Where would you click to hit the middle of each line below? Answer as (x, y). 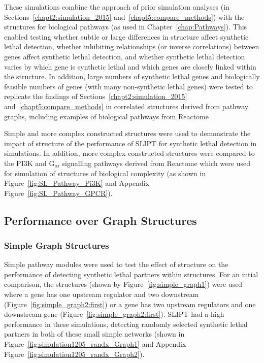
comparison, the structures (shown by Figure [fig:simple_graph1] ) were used (123, 284)
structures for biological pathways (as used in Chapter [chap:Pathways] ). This (126, 27)
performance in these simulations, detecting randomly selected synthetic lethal (126, 324)
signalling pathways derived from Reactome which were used (156, 163)
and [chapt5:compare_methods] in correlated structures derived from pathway (126, 106)
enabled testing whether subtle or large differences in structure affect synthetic (126, 36)
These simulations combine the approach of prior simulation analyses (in (117, 7)
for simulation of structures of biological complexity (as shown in (105, 173)
